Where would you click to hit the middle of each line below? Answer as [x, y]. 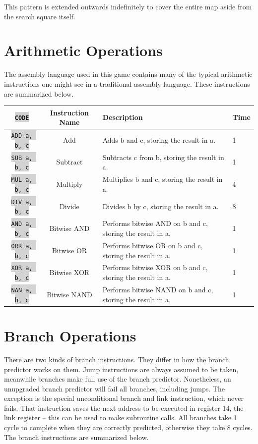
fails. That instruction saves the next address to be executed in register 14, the [124, 408]
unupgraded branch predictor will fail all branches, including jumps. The [114, 388]
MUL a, [22, 180]
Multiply [69, 184]
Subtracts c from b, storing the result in [163, 157]
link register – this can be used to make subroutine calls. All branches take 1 [121, 417]
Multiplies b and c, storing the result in [162, 179]
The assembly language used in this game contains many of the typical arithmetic [128, 74]
